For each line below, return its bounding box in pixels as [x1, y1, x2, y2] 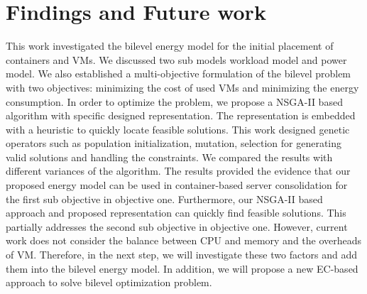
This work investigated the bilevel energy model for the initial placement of [6, 38, 334, 53]
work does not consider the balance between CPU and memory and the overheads [6, 233, 362, 248]
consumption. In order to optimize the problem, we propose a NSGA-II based [6, 94, 343, 109]
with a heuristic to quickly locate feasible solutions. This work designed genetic [6, 121, 350, 136]
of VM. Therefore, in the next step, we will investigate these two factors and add [6, 247, 358, 262]
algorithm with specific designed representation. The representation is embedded [6, 108, 356, 123]
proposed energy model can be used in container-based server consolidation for [6, 178, 348, 192]
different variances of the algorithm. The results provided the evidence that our [6, 163, 351, 178]
